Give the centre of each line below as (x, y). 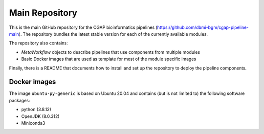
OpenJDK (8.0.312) (40, 116)
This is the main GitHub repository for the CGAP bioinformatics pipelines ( (83, 27)
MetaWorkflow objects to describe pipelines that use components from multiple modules (111, 52)
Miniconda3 (33, 123)
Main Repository (43, 13)
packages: (20, 100)
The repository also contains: (38, 43)
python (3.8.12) (36, 110)
